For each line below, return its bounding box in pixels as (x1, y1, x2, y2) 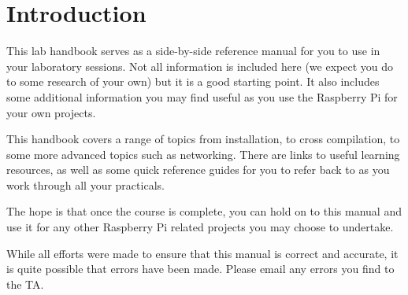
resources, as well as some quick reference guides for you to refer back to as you (6, 161, 390, 178)
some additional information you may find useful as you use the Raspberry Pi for (6, 88, 398, 105)
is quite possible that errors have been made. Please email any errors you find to (6, 260, 395, 277)
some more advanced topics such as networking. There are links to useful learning (6, 146, 400, 162)
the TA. (6, 275, 44, 292)
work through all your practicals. (6, 176, 165, 193)
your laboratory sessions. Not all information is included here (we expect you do (6, 57, 393, 74)
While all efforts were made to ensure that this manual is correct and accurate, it (6, 245, 399, 261)
